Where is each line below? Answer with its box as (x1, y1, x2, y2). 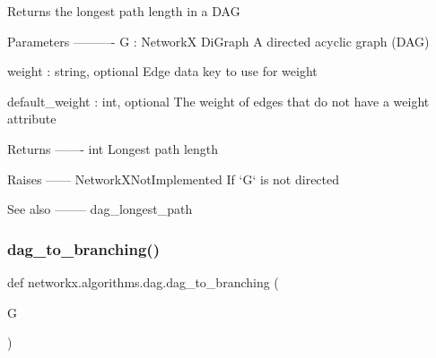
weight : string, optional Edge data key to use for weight (7, 62, 318, 81)
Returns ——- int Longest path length (7, 139, 219, 158)
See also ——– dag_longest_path (7, 200, 193, 218)
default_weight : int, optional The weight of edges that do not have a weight (7, 91, 430, 110)
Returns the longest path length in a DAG (7, 2, 240, 20)
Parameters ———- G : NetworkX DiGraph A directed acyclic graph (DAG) (7, 31, 430, 50)
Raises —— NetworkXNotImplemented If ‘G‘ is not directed (7, 169, 340, 188)
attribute (7, 109, 57, 128)
